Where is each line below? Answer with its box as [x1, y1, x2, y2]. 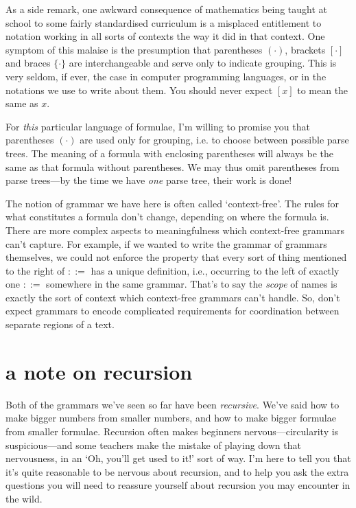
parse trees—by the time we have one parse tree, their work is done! [5, 173, 292, 187]
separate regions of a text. [5, 317, 115, 332]
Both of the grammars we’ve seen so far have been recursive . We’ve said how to [5, 397, 340, 411]
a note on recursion [5, 357, 193, 385]
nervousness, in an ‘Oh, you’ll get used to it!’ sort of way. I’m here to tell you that [5, 451, 351, 465]
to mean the [297, 82, 348, 97]
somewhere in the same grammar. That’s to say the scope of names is [46, 277, 337, 291]
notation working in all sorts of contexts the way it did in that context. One [5, 29, 325, 43]
